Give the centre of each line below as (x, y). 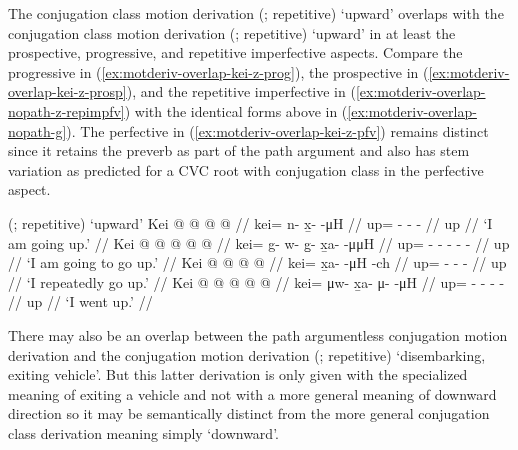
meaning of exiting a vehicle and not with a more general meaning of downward (252, 393)
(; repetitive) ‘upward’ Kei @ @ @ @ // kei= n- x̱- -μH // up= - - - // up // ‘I (250, 222)
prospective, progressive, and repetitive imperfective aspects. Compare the (235, 52)
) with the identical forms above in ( (236, 110)
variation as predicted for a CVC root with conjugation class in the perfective (246, 169)
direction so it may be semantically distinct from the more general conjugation (249, 413)
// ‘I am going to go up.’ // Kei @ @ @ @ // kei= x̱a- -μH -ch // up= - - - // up (257, 262)
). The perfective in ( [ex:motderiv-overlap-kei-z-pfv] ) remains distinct (277, 130)
